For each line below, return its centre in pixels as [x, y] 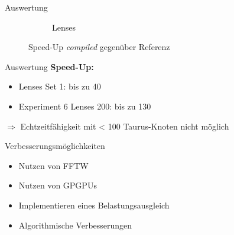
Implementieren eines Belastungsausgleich [94, 205]
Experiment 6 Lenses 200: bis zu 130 [85, 106]
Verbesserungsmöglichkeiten [55, 146]
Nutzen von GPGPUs [58, 185]
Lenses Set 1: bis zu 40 [60, 86]
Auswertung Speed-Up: [49, 66]
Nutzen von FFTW [53, 165]
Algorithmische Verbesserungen [75, 225]
